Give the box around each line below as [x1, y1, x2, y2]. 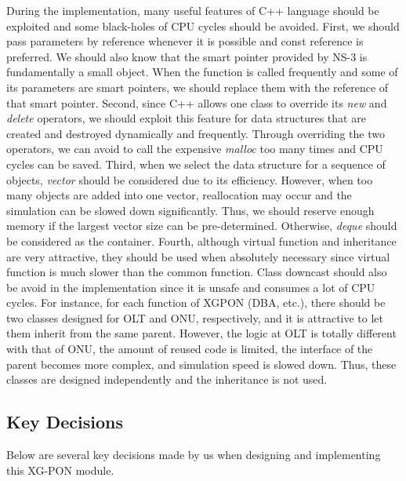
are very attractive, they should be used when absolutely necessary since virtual [6, 248, 390, 264]
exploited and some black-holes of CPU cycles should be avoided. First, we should [6, 17, 400, 34]
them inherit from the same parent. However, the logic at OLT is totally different [6, 325, 397, 341]
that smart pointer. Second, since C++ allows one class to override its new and [6, 94, 387, 111]
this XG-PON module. [6, 461, 114, 478]
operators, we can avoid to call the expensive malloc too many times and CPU [6, 140, 383, 157]
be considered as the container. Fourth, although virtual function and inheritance [6, 232, 397, 249]
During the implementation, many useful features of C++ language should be [6, 2, 379, 18]
